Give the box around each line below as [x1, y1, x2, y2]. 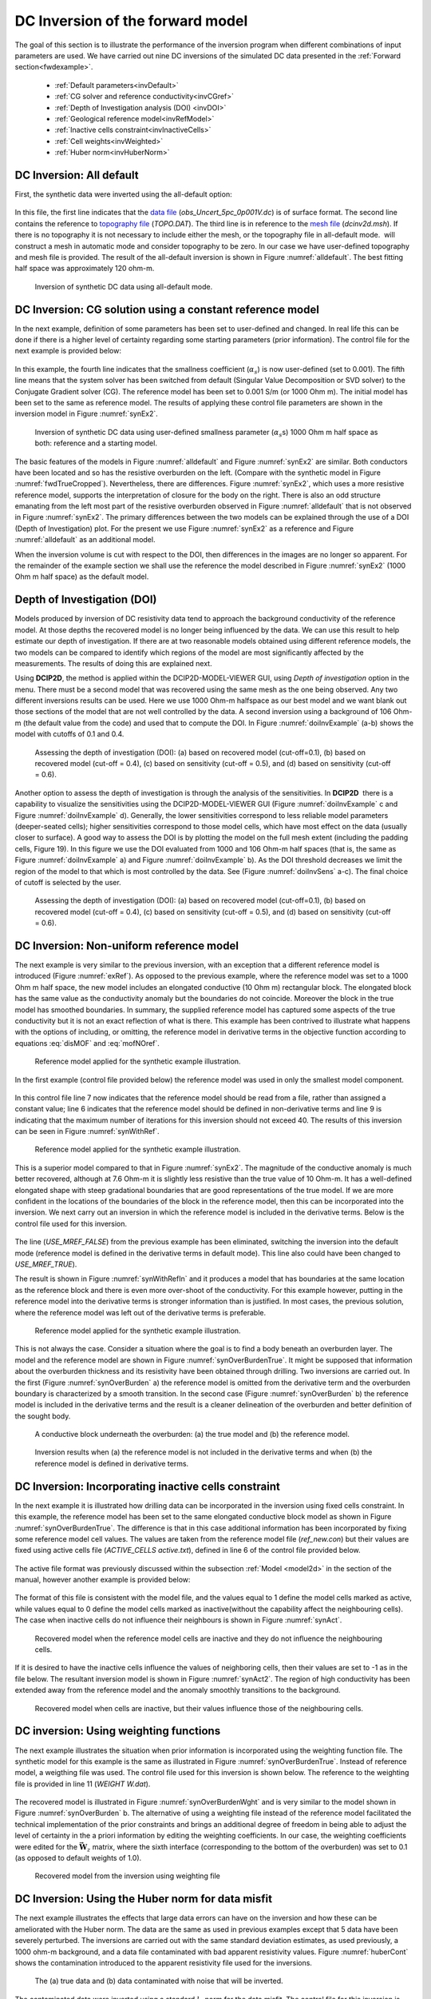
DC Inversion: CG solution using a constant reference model [14, 302, 319, 316]
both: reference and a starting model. [34, 438, 157, 448]
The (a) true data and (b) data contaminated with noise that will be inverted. [34, 1976, 283, 1986]
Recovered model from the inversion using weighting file [34, 1871, 221, 1881]
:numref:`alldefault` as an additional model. [14, 535, 156, 545]
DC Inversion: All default [14, 168, 139, 182]
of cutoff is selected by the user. [14, 877, 121, 887]
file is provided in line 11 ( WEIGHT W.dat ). [14, 1779, 151, 1789]
